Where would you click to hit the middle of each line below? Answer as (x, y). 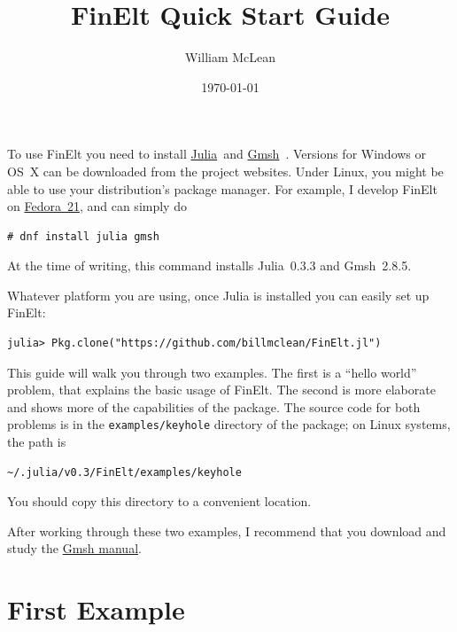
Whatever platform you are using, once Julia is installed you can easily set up (218, 295)
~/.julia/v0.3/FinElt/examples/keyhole (124, 472)
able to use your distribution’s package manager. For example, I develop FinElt (222, 188)
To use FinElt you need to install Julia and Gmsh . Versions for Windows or (217, 154)
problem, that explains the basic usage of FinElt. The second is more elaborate (221, 390)
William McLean (230, 57)
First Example (96, 609)
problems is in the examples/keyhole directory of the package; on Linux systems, (229, 424)
